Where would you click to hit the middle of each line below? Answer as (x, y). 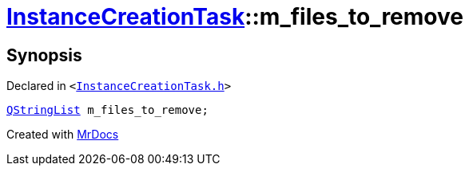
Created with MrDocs (63, 135)
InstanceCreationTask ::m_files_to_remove (235, 17)
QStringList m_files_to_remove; (107, 110)
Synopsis (44, 55)
